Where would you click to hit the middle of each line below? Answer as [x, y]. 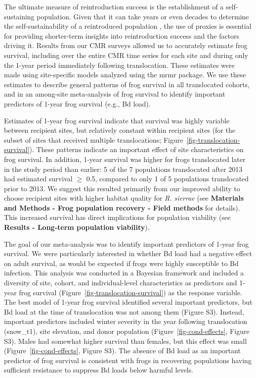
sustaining [19, 16]
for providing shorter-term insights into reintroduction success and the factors [122, 35]
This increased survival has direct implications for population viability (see [117, 217]
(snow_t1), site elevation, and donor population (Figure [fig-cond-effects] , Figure [127, 331]
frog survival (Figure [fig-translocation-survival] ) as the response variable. [131, 292]
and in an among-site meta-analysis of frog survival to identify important [115, 94]
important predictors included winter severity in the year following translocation [126, 321]
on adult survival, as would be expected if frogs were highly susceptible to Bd [121, 263]
